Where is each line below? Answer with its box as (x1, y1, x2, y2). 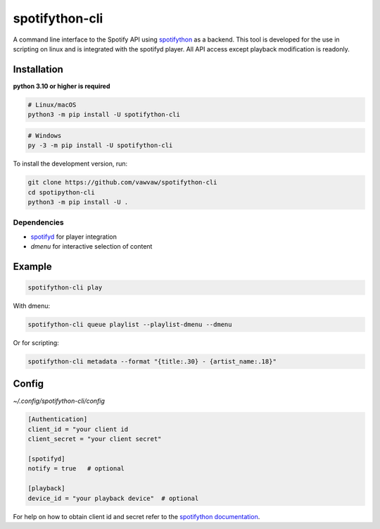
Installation (13, 63, 63, 75)
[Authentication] (27, 416, 88, 423)
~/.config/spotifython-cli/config (13, 397, 106, 405)
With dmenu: (13, 301, 51, 310)
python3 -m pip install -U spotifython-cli (27, 111, 181, 119)
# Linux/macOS (27, 101, 77, 108)
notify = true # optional (27, 465, 125, 473)
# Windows (27, 131, 62, 139)
